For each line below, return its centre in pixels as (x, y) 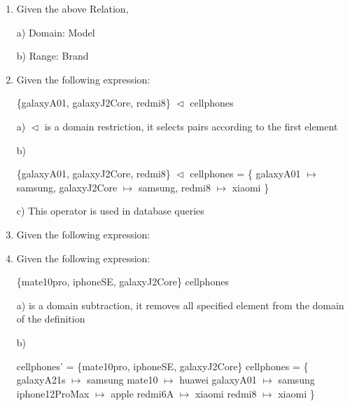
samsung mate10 (122, 380)
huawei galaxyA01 (218, 380)
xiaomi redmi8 (226, 393)
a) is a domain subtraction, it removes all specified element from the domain (180, 305)
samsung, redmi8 (175, 187)
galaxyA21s (41, 380)
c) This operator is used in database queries (110, 211)
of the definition (51, 319)
